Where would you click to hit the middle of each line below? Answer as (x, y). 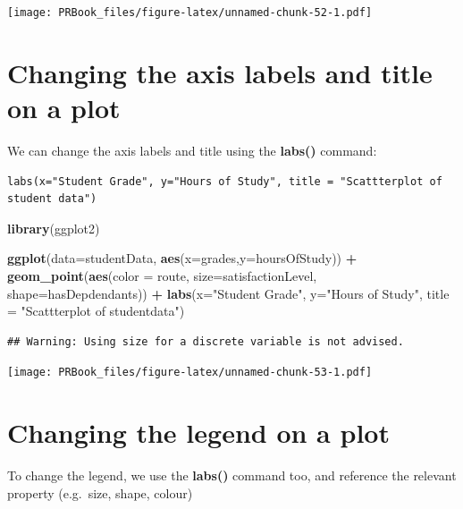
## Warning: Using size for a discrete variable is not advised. (206, 341)
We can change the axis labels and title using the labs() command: (192, 150)
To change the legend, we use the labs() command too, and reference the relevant (232, 475)
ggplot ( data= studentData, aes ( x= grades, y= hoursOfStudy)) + (182, 258)
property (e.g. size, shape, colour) (100, 492)
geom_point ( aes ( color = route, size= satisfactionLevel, (162, 275)
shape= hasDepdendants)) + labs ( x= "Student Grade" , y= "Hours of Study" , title (228, 293)
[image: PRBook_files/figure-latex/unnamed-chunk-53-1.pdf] (190, 373)
